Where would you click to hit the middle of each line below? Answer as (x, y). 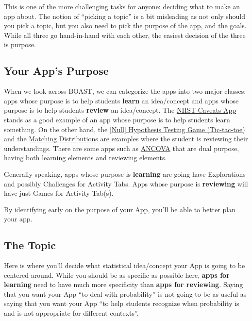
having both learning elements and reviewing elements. (85, 158)
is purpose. (20, 44)
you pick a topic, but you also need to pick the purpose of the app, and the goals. (125, 25)
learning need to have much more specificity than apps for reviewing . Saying (124, 284)
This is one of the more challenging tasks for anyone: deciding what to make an (122, 6)
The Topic (30, 245)
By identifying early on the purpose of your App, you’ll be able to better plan (120, 209)
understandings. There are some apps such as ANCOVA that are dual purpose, (122, 148)
